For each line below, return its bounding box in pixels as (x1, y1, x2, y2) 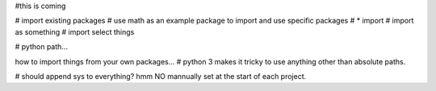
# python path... (15, 42, 69, 52)
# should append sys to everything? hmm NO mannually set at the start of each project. (15, 71, 307, 81)
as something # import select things (15, 27, 135, 36)
